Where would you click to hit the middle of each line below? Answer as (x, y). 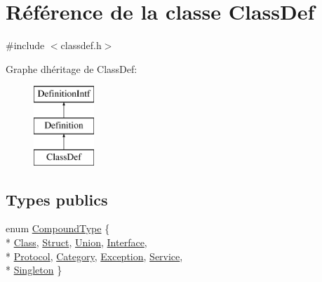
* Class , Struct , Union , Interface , (76, 242)
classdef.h (81, 45)
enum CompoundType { (58, 228)
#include (25, 45)
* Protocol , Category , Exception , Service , (94, 256)
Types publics (57, 199)
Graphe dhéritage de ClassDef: (72, 68)
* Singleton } (34, 270)
